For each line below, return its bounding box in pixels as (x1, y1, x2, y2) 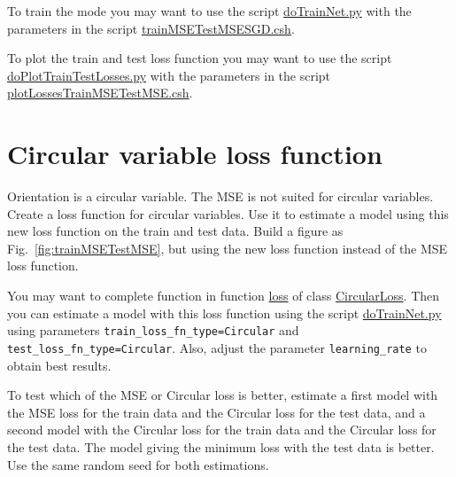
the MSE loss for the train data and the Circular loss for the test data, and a (7, 403, 426, 421)
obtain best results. (7, 356, 112, 374)
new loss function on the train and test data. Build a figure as (7, 222, 344, 240)
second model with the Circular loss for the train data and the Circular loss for (7, 420, 437, 439)
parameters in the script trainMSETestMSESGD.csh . (7, 19, 295, 37)
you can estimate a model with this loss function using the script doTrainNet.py (7, 303, 442, 322)
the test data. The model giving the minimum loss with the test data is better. (7, 437, 435, 456)
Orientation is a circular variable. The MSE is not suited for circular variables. (7, 187, 434, 206)
